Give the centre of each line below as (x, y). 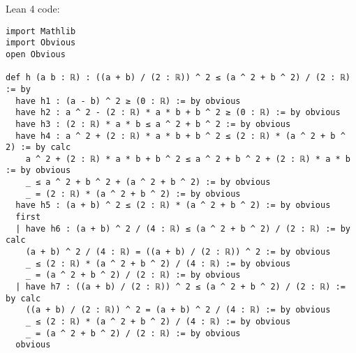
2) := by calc (38, 148)
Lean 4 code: (33, 8)
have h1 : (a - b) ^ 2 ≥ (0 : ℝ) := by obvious (128, 101)
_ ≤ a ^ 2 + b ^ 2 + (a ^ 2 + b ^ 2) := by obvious (148, 182)
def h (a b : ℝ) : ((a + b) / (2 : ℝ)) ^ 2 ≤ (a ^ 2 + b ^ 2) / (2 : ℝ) (178, 78)
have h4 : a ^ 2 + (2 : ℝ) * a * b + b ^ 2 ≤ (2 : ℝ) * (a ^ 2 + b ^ (180, 136)
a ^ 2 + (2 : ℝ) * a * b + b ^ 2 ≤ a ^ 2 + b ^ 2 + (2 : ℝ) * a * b (188, 159)
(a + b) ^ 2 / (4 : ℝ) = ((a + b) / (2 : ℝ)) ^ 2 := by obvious (178, 252)
